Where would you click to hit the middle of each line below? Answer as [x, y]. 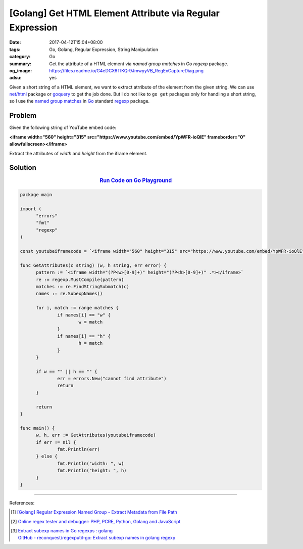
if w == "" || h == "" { [67, 371]
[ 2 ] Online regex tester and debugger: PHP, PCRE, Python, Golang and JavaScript [96, 521]
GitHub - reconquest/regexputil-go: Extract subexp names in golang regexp [97, 538]
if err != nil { [56, 442]
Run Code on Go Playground [136, 180]
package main [36, 194]
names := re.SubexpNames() [69, 294]
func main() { [37, 428]
